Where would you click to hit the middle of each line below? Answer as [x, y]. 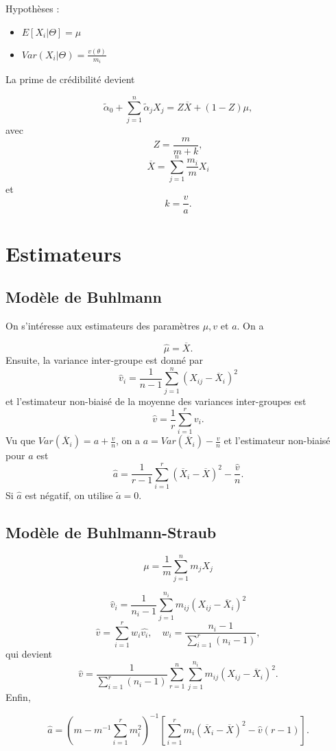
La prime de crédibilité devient [70, 79]
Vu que [21, 440]
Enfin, [18, 696]
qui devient [29, 654]
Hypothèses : [33, 8]
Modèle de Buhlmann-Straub [111, 532]
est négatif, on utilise [69, 495]
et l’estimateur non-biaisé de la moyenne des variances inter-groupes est [156, 401]
